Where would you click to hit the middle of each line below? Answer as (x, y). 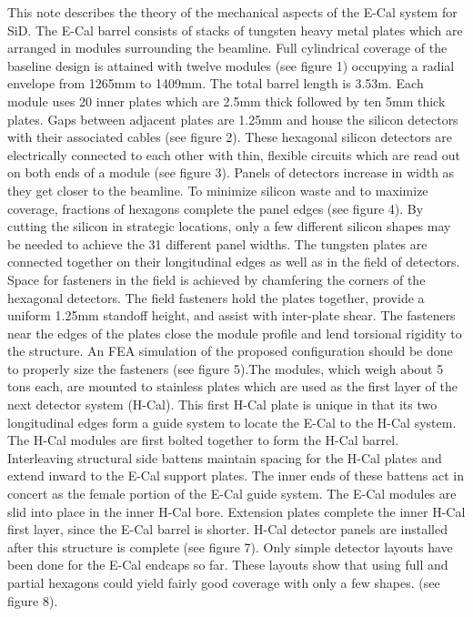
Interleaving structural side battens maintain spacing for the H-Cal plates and (225, 457)
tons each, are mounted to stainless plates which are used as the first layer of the (232, 386)
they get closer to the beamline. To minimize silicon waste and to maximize (218, 190)
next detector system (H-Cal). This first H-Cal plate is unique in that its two (222, 405)
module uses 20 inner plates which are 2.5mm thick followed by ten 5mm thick (226, 101)
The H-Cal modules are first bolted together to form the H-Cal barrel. (203, 440)
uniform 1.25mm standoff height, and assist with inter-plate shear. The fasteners (231, 315)
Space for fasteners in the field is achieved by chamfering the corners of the (216, 279)
